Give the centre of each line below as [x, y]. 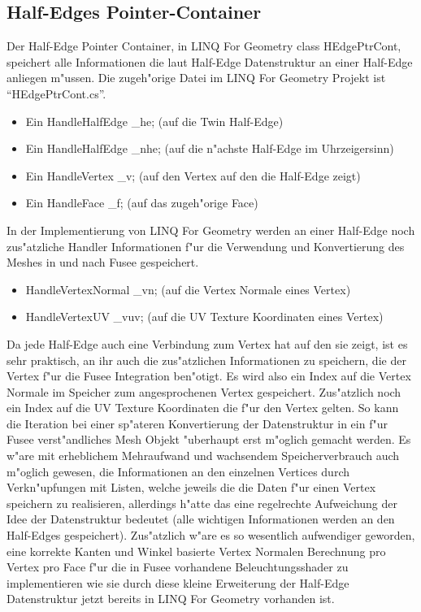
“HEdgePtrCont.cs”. [56, 93]
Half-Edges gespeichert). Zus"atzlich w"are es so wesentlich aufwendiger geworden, [211, 535]
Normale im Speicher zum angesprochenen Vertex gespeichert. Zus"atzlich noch [204, 391]
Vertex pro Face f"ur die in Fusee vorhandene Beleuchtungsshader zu [178, 567]
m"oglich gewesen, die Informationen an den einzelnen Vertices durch [178, 471]
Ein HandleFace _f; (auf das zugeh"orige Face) [142, 203]
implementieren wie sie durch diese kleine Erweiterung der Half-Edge [178, 582]
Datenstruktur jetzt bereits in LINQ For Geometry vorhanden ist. [171, 599]
